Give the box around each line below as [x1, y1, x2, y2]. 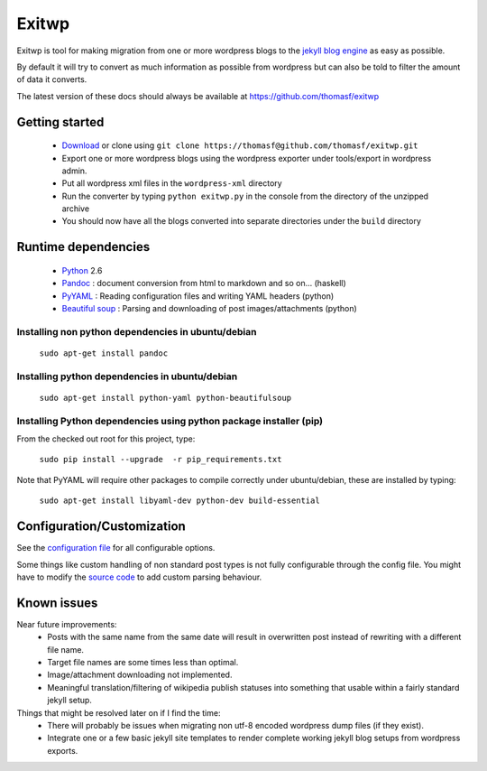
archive [61, 203, 90, 214]
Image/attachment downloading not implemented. [47, 669, 233, 681]
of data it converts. [16, 74, 87, 85]
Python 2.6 [61, 265, 103, 275]
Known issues [16, 595, 98, 610]
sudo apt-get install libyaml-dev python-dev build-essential [39, 496, 320, 506]
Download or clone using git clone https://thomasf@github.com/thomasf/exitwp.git [61, 140, 418, 151]
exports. [47, 745, 78, 756]
